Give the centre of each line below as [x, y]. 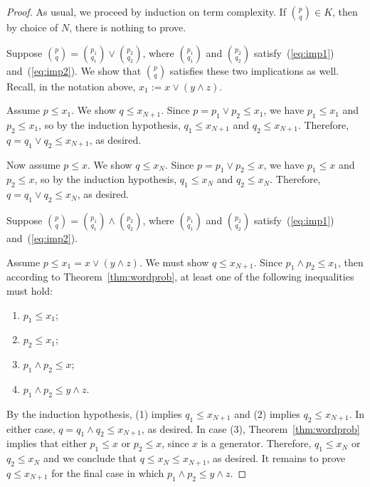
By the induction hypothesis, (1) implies [94, 413]
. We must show [174, 262]
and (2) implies [267, 413]
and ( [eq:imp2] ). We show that [74, 70]
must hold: [30, 290]
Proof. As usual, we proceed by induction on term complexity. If [146, 11]
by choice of [32, 27]
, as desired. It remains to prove [276, 458]
